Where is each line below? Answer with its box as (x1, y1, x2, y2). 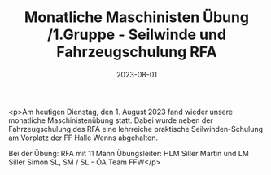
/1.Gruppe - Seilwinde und (47, 25, 226, 44)
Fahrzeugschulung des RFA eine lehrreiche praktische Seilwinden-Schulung (8, 124, 263, 133)
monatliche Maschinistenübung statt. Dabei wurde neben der (8, 115, 213, 125)
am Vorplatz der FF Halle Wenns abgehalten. (8, 133, 159, 142)
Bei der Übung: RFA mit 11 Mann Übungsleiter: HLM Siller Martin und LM (8, 148, 250, 158)
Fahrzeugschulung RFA (56, 43, 217, 61)
